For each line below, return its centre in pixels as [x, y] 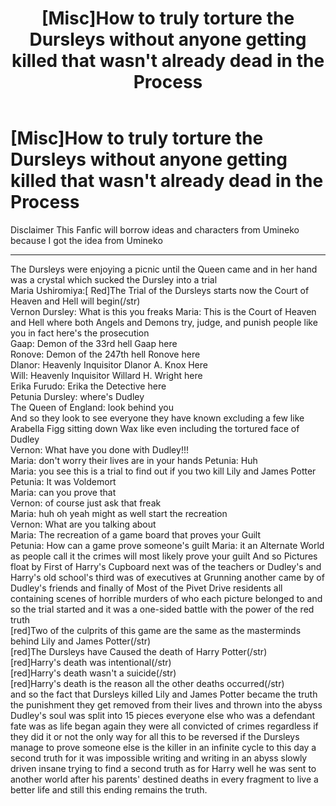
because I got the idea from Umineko [86, 240]
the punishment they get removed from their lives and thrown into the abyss [166, 704]
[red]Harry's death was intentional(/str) [91, 662]
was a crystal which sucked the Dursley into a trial [114, 279]
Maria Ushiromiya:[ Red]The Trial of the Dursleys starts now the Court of [160, 290]
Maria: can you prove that [63, 492]
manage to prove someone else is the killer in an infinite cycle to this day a [163, 747]
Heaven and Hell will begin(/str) [75, 301]
